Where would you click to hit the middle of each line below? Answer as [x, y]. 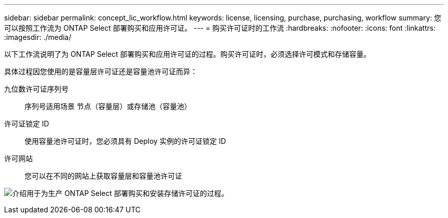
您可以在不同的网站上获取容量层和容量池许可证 [103, 176]
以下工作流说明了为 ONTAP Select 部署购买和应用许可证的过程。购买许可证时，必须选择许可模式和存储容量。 [187, 54]
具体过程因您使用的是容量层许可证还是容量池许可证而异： [101, 71]
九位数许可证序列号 [36, 89]
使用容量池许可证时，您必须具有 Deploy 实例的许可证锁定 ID [125, 141]
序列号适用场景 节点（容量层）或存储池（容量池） [108, 106]
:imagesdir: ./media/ [38, 37]
